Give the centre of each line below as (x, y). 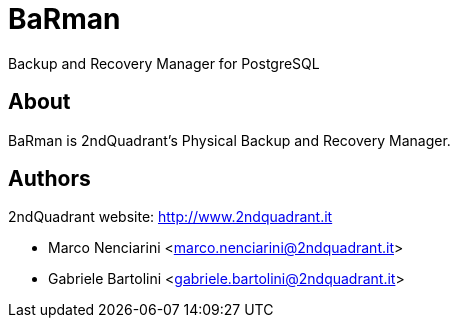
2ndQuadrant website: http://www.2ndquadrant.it (170, 217)
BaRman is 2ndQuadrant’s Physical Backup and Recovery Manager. (229, 140)
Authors (49, 179)
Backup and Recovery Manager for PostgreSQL (164, 63)
